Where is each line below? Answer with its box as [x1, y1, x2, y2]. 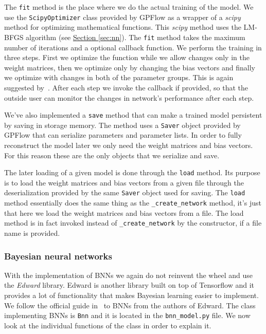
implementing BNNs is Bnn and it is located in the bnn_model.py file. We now [4, 310, 251, 321]
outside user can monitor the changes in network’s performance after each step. [4, 92, 254, 103]
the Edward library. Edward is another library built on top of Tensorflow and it [4, 280, 254, 290]
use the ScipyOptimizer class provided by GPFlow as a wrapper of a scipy [4, 11, 241, 22]
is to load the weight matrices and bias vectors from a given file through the [4, 177, 244, 188]
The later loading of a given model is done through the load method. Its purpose [4, 167, 260, 178]
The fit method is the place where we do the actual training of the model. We [4, 2, 254, 12]
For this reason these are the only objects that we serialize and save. [4, 150, 220, 160]
